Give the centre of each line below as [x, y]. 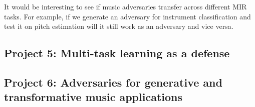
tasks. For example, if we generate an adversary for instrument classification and [127, 16]
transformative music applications [93, 97]
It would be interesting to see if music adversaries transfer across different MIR [125, 6]
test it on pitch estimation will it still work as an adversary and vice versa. [119, 26]
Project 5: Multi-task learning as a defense [117, 53]
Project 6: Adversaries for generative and [113, 82]
